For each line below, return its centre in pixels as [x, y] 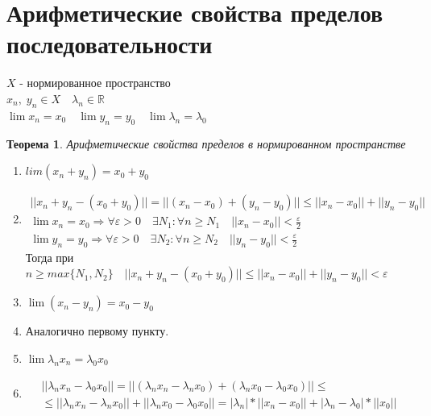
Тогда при [50, 257]
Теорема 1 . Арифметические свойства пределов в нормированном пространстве [206, 143]
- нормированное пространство [95, 83]
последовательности [110, 44]
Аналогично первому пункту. [97, 331]
